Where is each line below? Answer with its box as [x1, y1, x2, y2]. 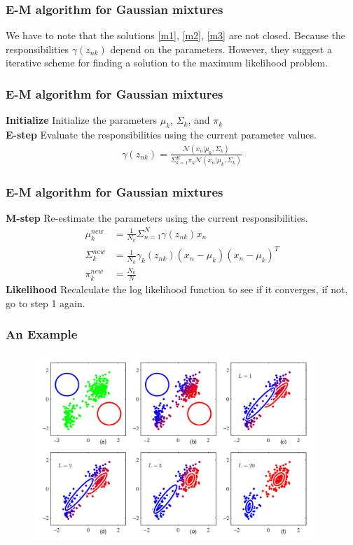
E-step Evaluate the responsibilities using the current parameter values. [6, 127, 317, 142]
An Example [6, 325, 78, 343]
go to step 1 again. [6, 295, 85, 310]
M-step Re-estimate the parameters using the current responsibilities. [6, 211, 308, 225]
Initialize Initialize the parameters [6, 113, 158, 127]
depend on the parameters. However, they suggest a [110, 41, 332, 56]
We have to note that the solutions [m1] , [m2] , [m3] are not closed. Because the [6, 28, 346, 43]
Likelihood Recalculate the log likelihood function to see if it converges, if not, [6, 282, 348, 297]
